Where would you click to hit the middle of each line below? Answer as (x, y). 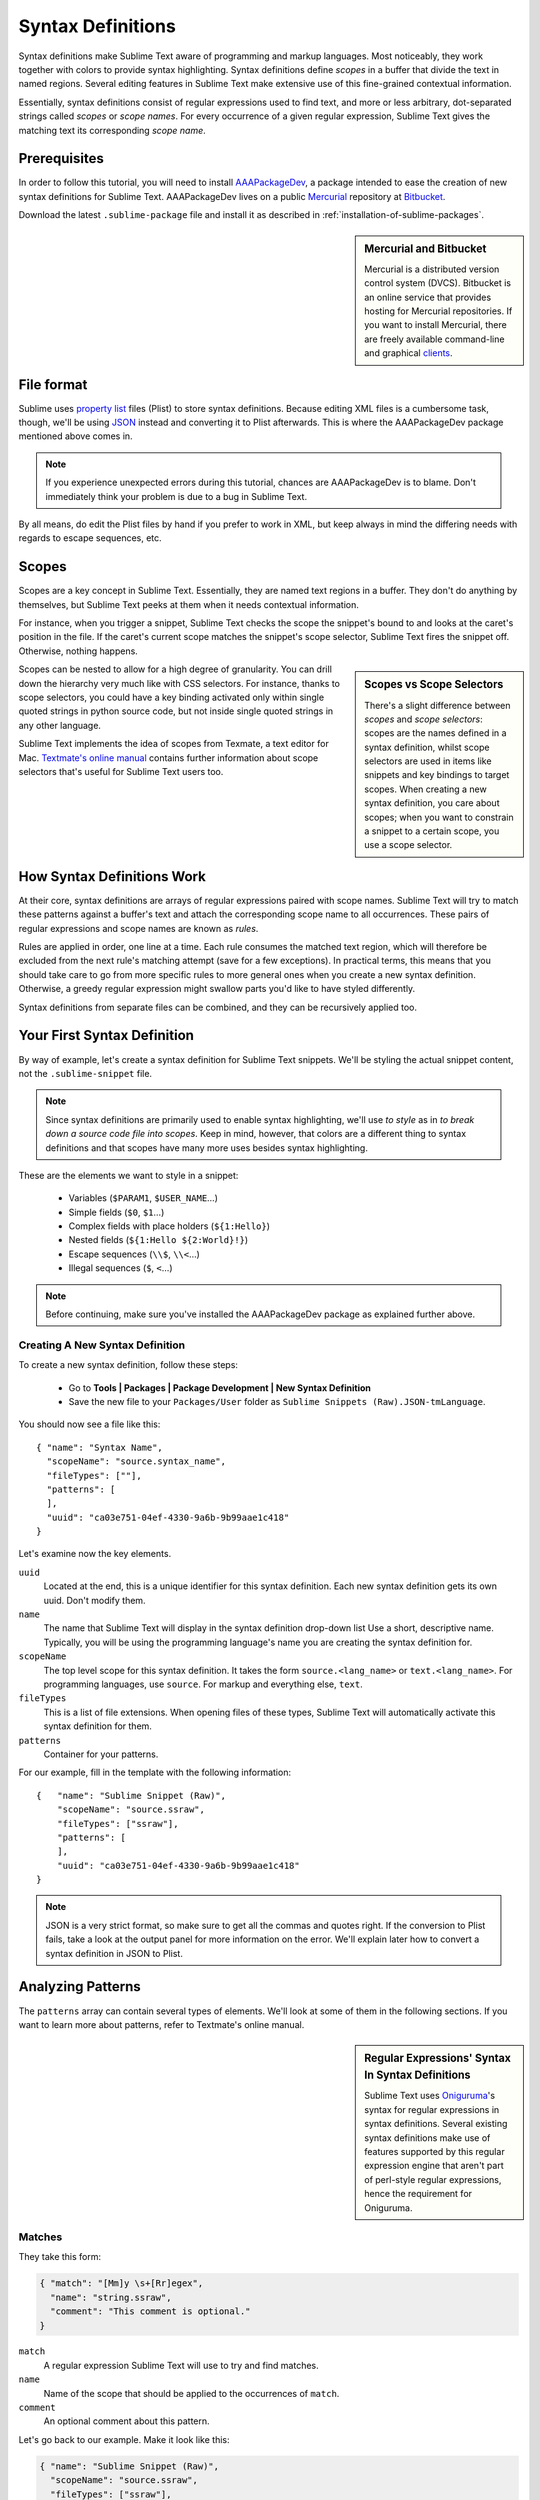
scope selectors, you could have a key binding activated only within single (171, 697)
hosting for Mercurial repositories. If (438, 311)
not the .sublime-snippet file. (85, 1073)
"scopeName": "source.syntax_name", (136, 1461)
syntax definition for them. (97, 1726)
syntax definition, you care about (432, 803)
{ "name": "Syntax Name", (100, 1447)
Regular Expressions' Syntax (438, 2058)
